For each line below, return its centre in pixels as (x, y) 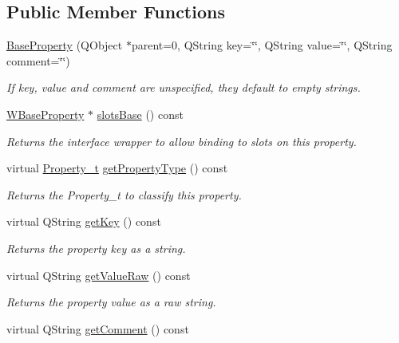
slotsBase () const (140, 114)
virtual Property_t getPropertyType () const (117, 168)
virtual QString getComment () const (98, 328)
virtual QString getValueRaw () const (99, 275)
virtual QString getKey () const (84, 221)
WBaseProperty (45, 114)
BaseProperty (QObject (65, 45)
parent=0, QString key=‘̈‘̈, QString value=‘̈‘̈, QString (262, 45)
